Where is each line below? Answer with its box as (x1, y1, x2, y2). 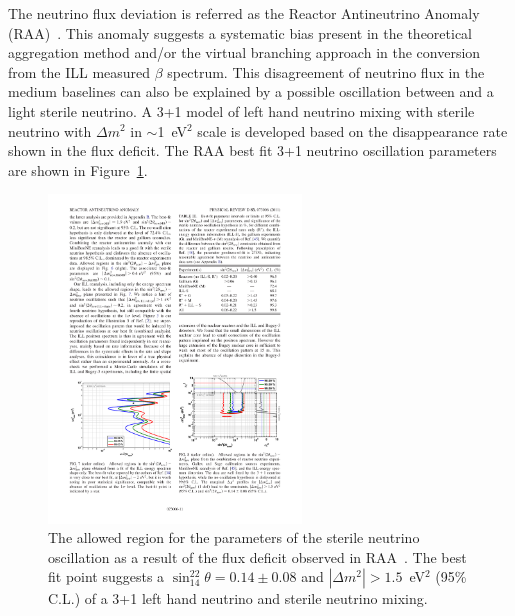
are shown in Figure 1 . (8, 159, 148, 180)
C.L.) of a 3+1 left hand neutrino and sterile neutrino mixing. (48, 588, 428, 609)
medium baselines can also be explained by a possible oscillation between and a (8, 81, 494, 102)
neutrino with (8, 120, 92, 141)
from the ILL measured (8, 61, 151, 82)
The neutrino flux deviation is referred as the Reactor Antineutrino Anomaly (8, 3, 480, 23)
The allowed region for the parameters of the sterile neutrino (48, 527, 420, 548)
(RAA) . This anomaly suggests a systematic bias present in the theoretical (8, 22, 473, 43)
